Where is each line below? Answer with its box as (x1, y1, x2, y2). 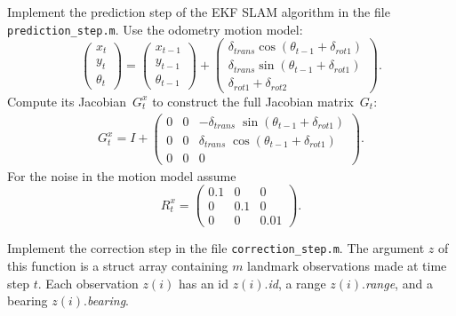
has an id (178, 273, 229, 292)
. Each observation (37, 273, 139, 292)
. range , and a (362, 273, 433, 292)
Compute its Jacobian (7, 91, 127, 110)
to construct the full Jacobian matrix (152, 91, 354, 110)
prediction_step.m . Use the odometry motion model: (7, 20, 303, 38)
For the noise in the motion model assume (7, 166, 236, 185)
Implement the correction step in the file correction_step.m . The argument (7, 239, 425, 257)
